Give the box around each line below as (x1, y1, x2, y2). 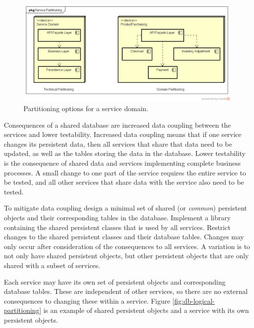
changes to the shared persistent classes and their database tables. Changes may (4, 232, 244, 242)
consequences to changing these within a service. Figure (4, 295, 170, 306)
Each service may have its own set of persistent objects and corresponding (4, 276, 226, 287)
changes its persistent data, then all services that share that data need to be (4, 138, 232, 149)
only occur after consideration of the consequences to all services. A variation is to (4, 241, 250, 251)
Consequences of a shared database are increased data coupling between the (4, 119, 231, 130)
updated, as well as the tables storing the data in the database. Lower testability (4, 148, 246, 158)
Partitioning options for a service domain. (23, 103, 148, 113)
